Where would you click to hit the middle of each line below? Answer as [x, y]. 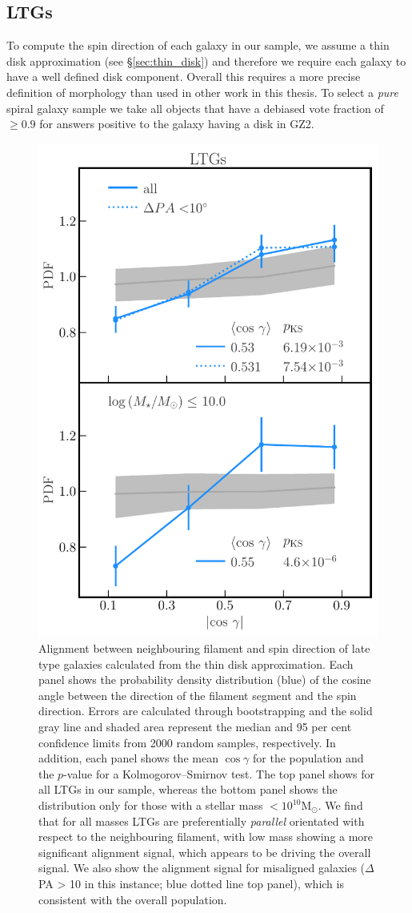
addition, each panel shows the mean [128, 758]
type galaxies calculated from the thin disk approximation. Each [196, 664]
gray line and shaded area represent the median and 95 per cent [195, 727]
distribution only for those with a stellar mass [151, 805]
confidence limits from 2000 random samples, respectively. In [187, 742]
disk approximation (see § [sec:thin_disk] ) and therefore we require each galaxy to [206, 60]
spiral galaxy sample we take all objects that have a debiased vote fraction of [195, 108]
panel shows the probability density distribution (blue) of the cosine [205, 680]
